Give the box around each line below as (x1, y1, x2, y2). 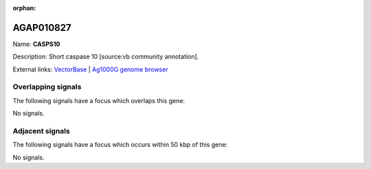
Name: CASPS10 (12, 40, 60, 48)
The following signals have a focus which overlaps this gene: (12, 96, 185, 104)
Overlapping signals (12, 82, 82, 92)
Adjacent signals (12, 126, 70, 135)
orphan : (12, 4, 36, 12)
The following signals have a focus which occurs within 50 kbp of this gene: (12, 141, 228, 149)
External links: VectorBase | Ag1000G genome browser (12, 65, 168, 74)
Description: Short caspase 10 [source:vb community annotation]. (12, 52, 199, 61)
